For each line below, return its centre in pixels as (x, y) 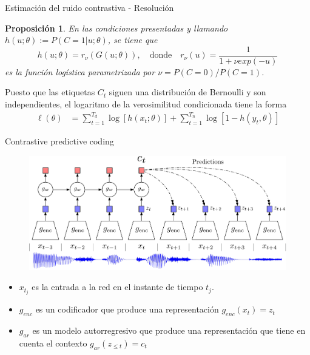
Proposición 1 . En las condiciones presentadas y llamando (116, 28)
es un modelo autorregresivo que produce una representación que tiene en (169, 330)
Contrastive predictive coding (59, 141)
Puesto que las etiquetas (50, 92)
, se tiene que (133, 40)
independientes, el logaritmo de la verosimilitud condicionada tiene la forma (146, 104)
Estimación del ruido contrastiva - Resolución (89, 7)
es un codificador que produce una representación (127, 309)
